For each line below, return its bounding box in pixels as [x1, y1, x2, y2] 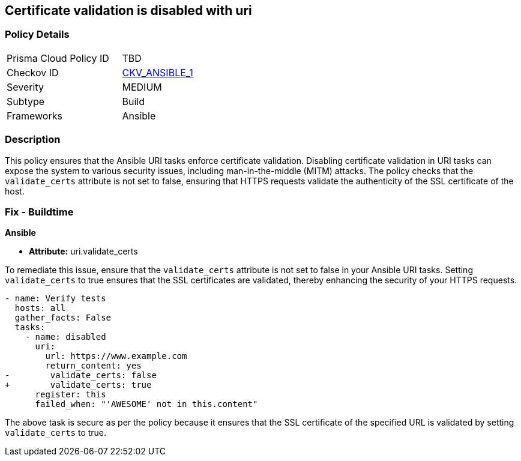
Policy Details [5, 28, 70, 41]
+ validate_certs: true [5, 380, 152, 390]
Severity [7, 80, 44, 93]
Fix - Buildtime [5, 205, 74, 218]
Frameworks [7, 109, 62, 122]
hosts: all [14, 303, 66, 313]
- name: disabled [25, 332, 106, 342]
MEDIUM [122, 80, 162, 93]
